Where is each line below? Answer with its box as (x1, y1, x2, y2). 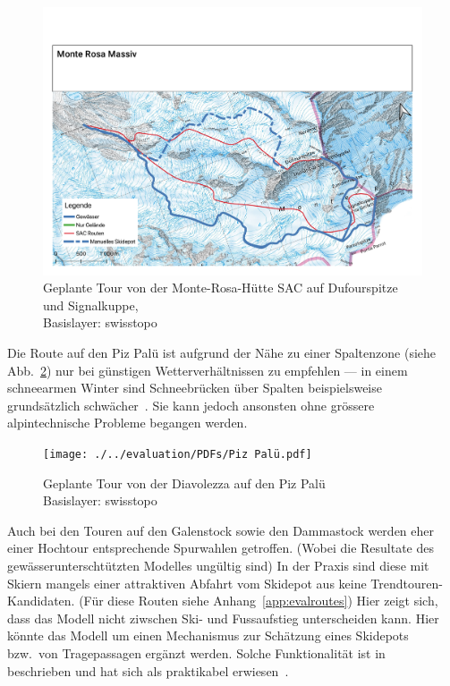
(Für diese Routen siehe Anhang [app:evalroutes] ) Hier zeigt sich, (79, 591, 438, 610)
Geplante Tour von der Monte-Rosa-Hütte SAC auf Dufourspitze (43, 278, 398, 297)
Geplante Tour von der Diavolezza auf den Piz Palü (43, 473, 326, 492)
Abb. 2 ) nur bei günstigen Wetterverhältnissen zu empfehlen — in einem (7, 360, 408, 379)
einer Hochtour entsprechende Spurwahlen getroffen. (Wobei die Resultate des (7, 538, 435, 557)
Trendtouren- (370, 573, 443, 592)
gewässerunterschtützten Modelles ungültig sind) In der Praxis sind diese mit (7, 556, 429, 575)
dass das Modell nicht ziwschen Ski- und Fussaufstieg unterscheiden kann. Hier (7, 608, 439, 627)
